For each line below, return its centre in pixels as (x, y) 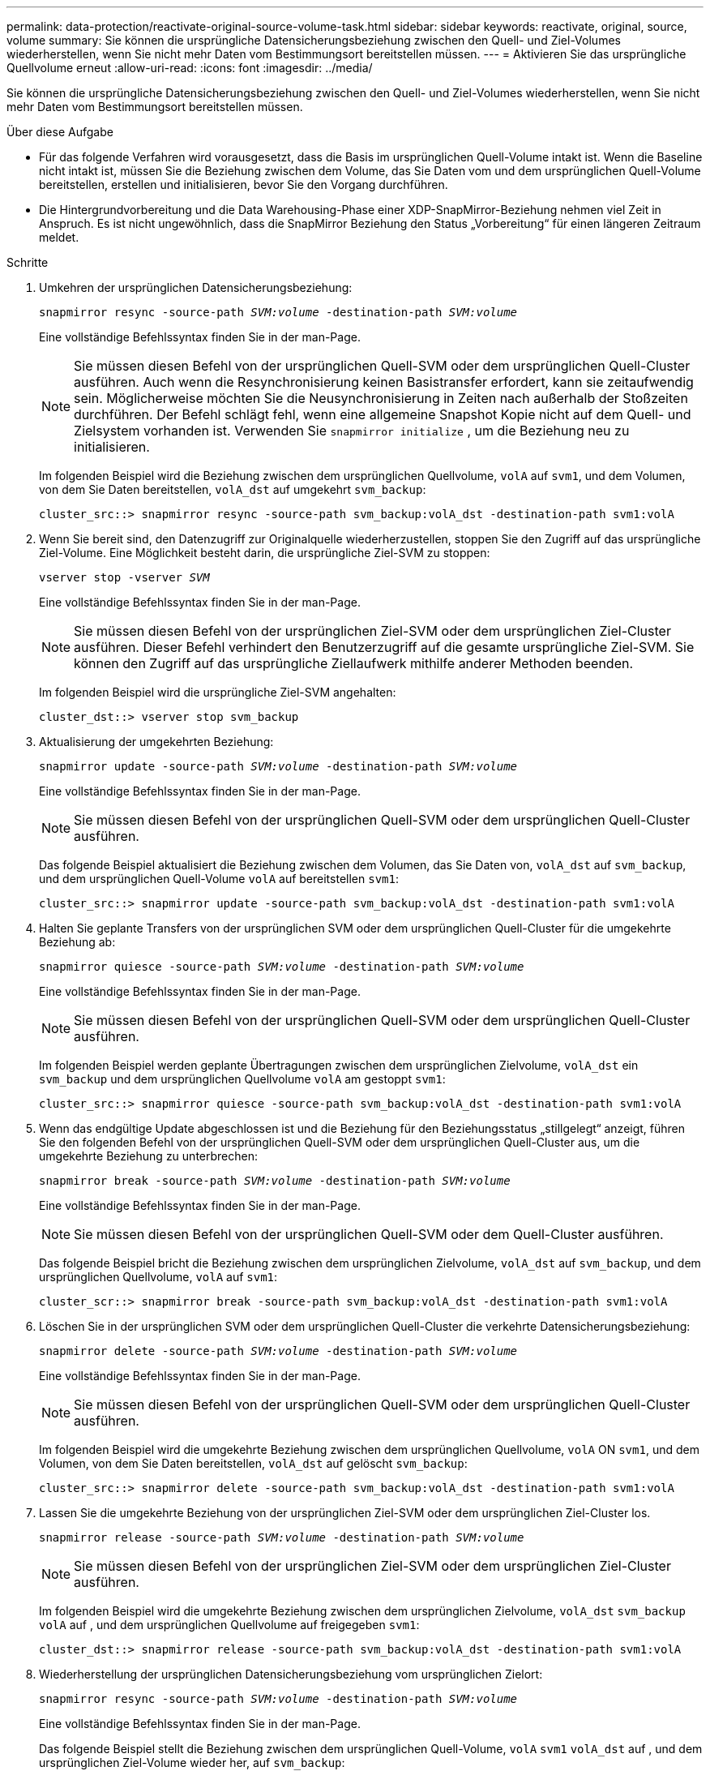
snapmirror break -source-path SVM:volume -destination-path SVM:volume (275, 1181)
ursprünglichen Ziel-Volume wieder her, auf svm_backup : (192, 1762)
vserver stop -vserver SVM (124, 577)
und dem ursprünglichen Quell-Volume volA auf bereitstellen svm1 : (219, 879)
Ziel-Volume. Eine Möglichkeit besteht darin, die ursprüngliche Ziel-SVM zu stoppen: (265, 553)
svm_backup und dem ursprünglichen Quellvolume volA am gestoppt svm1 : (242, 1079)
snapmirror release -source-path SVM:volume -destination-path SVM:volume (282, 1537)
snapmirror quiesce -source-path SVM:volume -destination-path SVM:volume (282, 967)
